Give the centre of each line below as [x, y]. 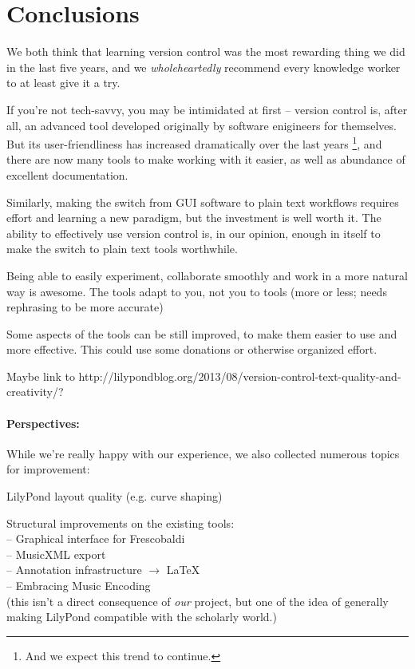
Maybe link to [41, 376]
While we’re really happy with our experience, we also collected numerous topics [203, 453]
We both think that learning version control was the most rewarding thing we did [206, 51]
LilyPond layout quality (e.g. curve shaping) [115, 496]
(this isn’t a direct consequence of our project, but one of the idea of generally [198, 601]
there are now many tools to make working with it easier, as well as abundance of [206, 159]
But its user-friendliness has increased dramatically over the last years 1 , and [194, 143]
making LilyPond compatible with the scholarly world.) [142, 617]
